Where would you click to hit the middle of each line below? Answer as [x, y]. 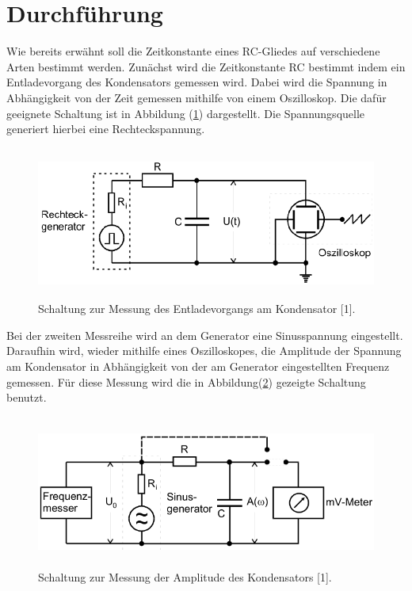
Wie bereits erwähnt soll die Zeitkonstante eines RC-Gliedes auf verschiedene [193, 51]
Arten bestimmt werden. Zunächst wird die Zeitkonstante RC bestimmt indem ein [206, 66]
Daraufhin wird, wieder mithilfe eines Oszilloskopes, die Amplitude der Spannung [204, 351]
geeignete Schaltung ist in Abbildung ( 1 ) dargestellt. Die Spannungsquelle [186, 113]
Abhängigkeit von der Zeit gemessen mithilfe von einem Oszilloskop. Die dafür [196, 97]
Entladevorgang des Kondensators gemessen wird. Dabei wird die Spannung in [197, 82]
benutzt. [27, 397]
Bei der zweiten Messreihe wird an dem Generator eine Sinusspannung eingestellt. [205, 335]
